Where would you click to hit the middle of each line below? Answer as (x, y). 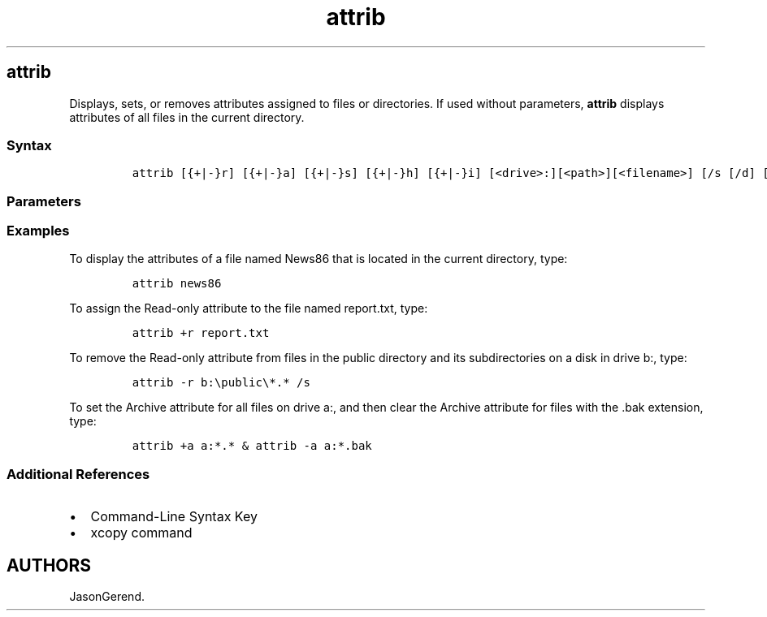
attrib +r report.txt (201, 333)
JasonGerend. (107, 597)
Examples (38, 231)
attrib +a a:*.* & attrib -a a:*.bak (252, 446)
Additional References (78, 474)
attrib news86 (177, 284)
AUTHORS (49, 565)
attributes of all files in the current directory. (187, 117)
